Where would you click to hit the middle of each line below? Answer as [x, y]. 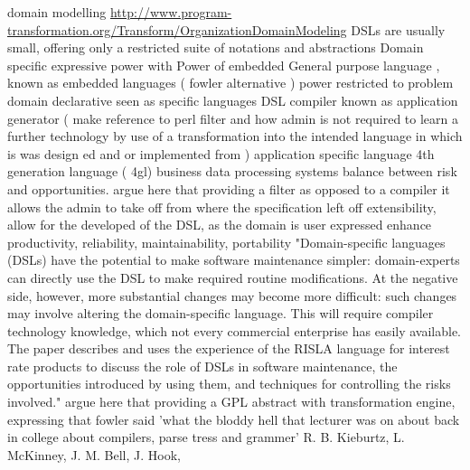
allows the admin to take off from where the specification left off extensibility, [222, 207]
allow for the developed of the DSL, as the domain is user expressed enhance [220, 225]
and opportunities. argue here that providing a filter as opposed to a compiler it [229, 188]
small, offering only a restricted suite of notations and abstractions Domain [216, 47]
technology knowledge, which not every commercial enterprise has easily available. [235, 330]
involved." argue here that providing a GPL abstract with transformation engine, [231, 402]
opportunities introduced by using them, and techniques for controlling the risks [229, 384]
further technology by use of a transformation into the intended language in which [235, 136]
